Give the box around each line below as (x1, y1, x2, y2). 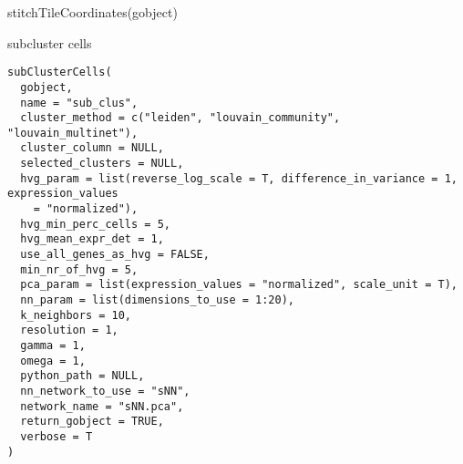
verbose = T (20, 429, 93, 443)
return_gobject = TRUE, (20, 415, 164, 428)
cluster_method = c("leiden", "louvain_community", (20, 111, 341, 125)
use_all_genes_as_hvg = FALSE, (20, 248, 210, 262)
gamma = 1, (20, 339, 86, 352)
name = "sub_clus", (20, 96, 139, 109)
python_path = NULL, (20, 369, 145, 383)
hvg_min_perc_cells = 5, (20, 217, 170, 231)
